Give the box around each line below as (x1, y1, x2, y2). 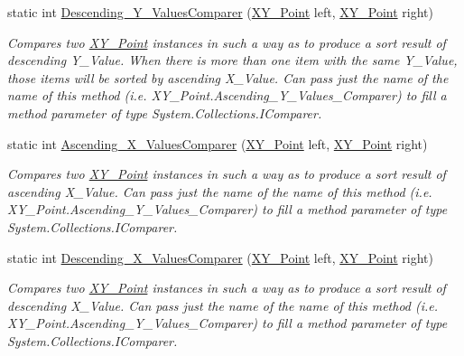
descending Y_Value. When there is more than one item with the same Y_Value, (7, 51, 458, 70)
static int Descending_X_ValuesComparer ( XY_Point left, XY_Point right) (7, 248, 433, 267)
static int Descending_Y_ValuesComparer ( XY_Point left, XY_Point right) (7, 3, 433, 21)
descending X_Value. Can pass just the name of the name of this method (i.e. (7, 295, 439, 314)
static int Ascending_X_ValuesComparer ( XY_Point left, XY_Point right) (7, 134, 428, 153)
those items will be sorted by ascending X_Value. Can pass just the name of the (7, 68, 449, 87)
